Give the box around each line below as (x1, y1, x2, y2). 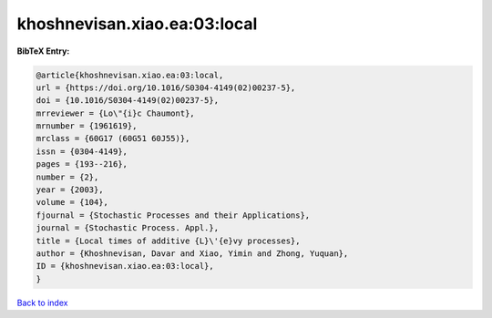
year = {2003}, (36, 185, 104, 195)
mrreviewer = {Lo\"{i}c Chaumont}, (36, 108, 195, 118)
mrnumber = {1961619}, (36, 121, 138, 131)
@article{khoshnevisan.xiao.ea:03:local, (36, 69, 224, 80)
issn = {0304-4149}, (36, 146, 128, 157)
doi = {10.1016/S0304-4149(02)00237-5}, (36, 96, 219, 106)
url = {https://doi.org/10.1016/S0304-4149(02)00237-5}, (36, 82, 296, 93)
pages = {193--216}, (36, 159, 128, 169)
